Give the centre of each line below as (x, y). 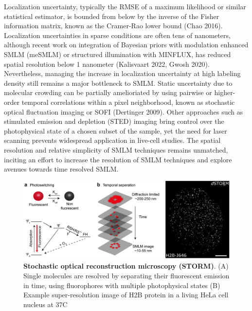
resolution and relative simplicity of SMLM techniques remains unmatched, (116, 149)
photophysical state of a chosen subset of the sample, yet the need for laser (116, 130)
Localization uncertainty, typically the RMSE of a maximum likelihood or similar (125, 6)
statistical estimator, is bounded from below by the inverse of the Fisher (112, 16)
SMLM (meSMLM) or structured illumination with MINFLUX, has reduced (117, 54)
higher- (225, 92)
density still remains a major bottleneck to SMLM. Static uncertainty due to (118, 83)
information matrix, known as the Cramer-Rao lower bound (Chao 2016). (113, 26)
